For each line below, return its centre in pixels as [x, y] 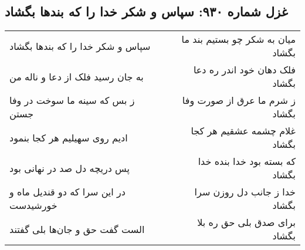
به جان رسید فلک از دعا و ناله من [77, 76]
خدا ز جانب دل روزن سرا [245, 192]
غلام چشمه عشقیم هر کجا [243, 131]
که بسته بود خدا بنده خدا [247, 161]
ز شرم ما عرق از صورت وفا [239, 100]
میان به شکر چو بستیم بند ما [238, 39]
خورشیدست [33, 205]
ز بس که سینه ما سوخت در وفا [72, 100]
